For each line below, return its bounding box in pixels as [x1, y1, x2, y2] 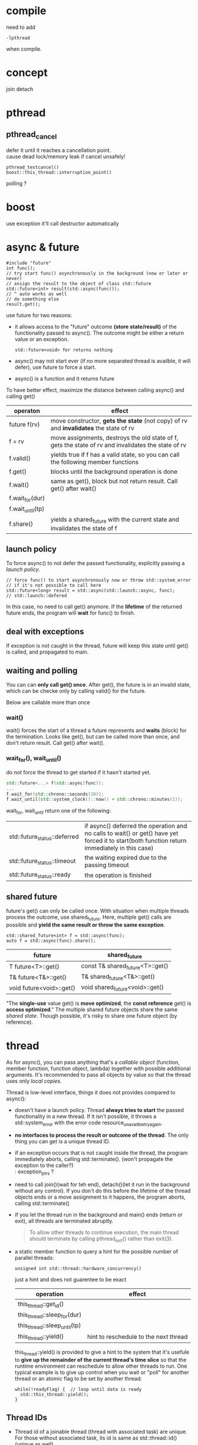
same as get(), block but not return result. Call [50, 477, 178, 485]
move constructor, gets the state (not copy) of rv [50, 417, 187, 425]
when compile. [6, 45, 42, 52]
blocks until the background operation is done [50, 467, 178, 476]
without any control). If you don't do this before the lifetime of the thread [14, 1187, 191, 1195]
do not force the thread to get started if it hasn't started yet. [6, 768, 151, 776]
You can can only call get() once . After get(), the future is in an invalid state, [6, 681, 192, 688]
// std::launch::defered [6, 593, 67, 599]
